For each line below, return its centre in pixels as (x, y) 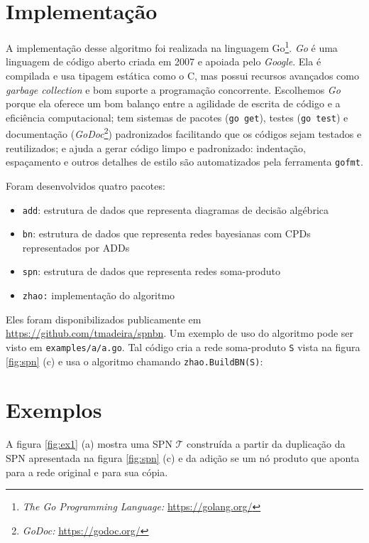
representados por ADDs (76, 247)
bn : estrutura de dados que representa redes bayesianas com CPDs (166, 233)
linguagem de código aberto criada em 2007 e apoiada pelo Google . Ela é (164, 61)
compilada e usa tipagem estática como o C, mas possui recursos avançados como (182, 75)
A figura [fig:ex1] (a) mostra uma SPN (89, 444)
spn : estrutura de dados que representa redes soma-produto (151, 271)
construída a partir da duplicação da (266, 444)
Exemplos (54, 410)
